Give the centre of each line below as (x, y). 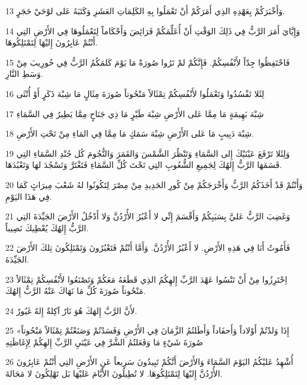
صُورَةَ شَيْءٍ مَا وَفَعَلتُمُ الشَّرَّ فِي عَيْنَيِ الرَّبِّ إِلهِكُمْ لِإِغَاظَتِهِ (104, 342)
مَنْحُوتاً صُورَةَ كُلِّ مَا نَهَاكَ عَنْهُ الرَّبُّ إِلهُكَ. (76, 291)
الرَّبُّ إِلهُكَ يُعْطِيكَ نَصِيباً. (47, 227)
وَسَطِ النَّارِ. (24, 74)
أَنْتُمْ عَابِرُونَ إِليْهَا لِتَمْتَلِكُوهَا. (52, 42)
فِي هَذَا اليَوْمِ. (29, 196)
